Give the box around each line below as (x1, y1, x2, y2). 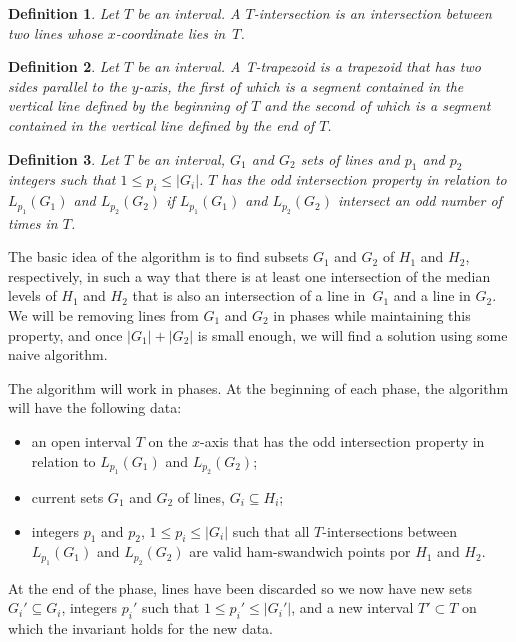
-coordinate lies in (115, 22, 226, 43)
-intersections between (322, 520, 458, 541)
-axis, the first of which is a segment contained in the (138, 75, 464, 96)
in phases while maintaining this (273, 304, 471, 325)
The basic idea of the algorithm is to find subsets (8, 246, 309, 267)
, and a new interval (291, 597, 414, 618)
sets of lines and (300, 148, 400, 169)
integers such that (8, 169, 116, 190)
